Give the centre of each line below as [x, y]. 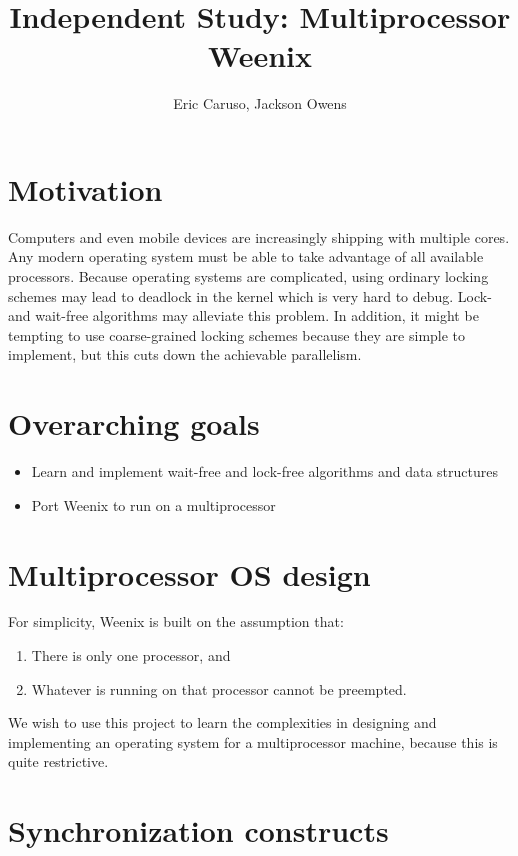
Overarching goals [134, 423]
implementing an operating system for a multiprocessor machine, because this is [253, 741]
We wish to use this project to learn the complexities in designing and [222, 722]
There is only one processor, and [131, 655]
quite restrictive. [58, 761]
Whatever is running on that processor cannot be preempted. [219, 688]
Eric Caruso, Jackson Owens [260, 103]
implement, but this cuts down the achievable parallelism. [185, 354]
